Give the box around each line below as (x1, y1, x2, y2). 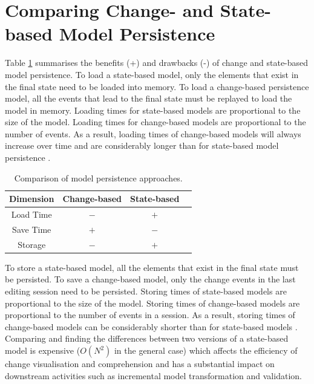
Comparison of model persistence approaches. (14, 171, 183, 184)
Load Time (11, 208, 52, 221)
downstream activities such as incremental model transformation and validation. (5, 369, 302, 382)
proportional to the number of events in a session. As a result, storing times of (5, 308, 295, 321)
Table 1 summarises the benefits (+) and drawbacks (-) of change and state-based (5, 56, 309, 69)
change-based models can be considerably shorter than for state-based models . (5, 320, 298, 333)
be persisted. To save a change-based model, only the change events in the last (5, 273, 296, 285)
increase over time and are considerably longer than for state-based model (5, 139, 279, 152)
